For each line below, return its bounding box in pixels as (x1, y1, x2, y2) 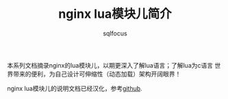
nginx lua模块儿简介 (58, 6, 173, 22)
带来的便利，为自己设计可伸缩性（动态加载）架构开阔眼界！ (12, 70, 181, 78)
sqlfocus (102, 29, 128, 38)
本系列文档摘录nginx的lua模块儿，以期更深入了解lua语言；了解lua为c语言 (7, 61, 214, 69)
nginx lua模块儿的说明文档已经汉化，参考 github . (7, 84, 142, 92)
